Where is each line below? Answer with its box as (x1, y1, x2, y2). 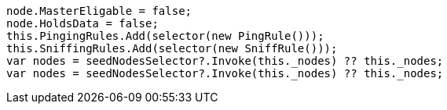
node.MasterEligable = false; (6, 5, 192, 17)
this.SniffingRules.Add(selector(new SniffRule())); (6, 42, 338, 55)
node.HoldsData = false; (6, 17, 159, 30)
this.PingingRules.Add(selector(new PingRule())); (6, 30, 324, 42)
